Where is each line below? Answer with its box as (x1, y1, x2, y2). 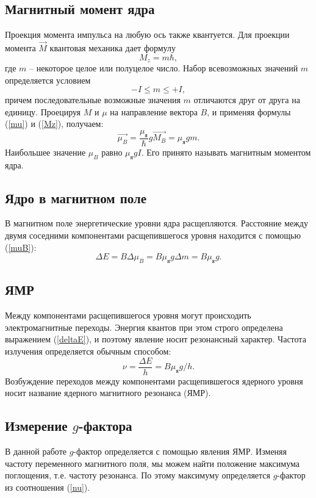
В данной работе (5, 445, 66, 458)
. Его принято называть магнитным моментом (141, 145, 311, 158)
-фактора (78, 416, 132, 435)
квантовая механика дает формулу (49, 41, 176, 54)
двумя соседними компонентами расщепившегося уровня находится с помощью (5, 229, 301, 242)
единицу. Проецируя (5, 105, 81, 118)
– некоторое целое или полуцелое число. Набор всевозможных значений (29, 62, 298, 74)
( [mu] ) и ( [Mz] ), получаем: (5, 117, 104, 130)
